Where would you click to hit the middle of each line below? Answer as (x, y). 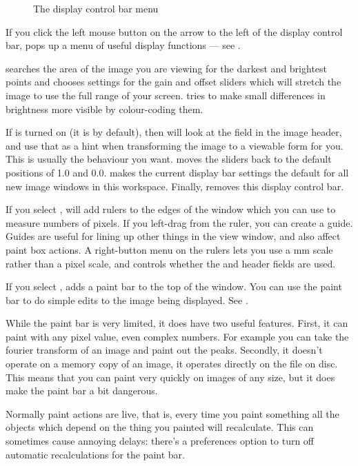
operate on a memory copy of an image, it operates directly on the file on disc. (172, 364)
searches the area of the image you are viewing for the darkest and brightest (167, 68)
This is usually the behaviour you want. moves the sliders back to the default (169, 159)
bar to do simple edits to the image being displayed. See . (127, 300)
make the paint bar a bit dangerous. (82, 391)
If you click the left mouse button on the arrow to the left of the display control (174, 31)
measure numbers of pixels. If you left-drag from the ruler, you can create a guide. (179, 222)
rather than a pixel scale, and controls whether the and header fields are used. (171, 263)
